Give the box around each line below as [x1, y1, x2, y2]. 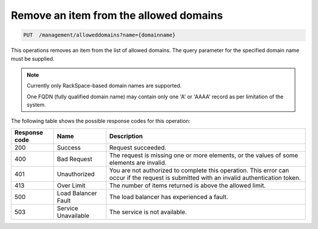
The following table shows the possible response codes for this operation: [11, 118, 191, 125]
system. [26, 101, 47, 108]
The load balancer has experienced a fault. [109, 193, 228, 201]
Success [57, 143, 81, 151]
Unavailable [57, 211, 90, 220]
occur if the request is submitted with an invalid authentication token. [109, 174, 301, 182]
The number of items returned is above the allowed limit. [109, 181, 266, 190]
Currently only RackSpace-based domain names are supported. [26, 82, 182, 89]
